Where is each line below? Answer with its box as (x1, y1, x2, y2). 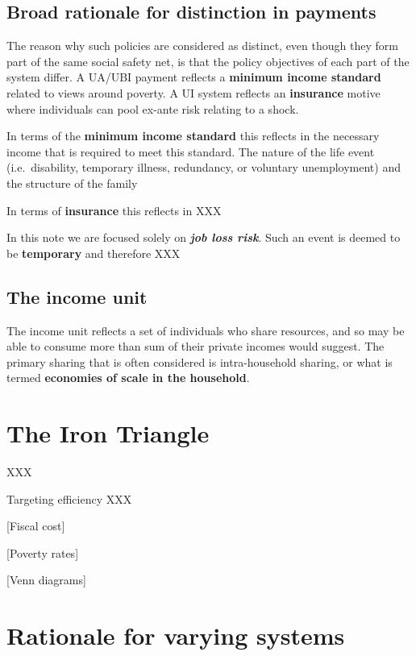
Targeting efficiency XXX (6, 490, 132, 507)
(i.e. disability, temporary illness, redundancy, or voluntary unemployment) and (6, 159, 401, 176)
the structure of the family (6, 174, 138, 191)
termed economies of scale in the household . (6, 369, 250, 386)
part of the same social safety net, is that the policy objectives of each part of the (6, 52, 410, 69)
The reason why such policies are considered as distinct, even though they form (6, 37, 398, 54)
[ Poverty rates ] (6, 544, 79, 561)
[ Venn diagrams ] (6, 571, 86, 588)
